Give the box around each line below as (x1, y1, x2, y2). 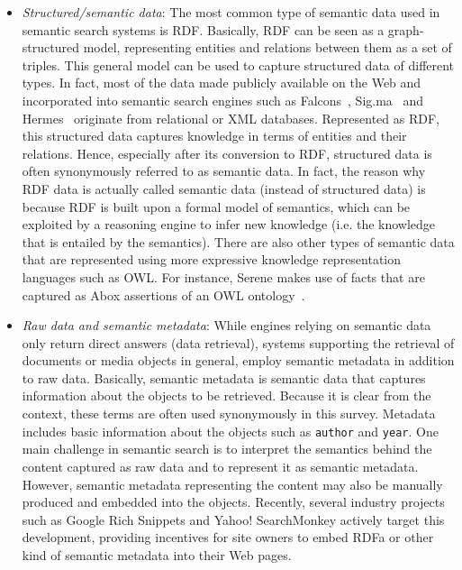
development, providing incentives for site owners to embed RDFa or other (22, 528, 434, 547)
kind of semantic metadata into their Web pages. (22, 545, 292, 564)
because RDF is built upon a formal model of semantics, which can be (22, 197, 411, 216)
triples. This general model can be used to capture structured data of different (22, 55, 455, 74)
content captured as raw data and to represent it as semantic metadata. (22, 456, 419, 475)
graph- (387, 20, 424, 39)
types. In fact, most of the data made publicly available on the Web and (22, 73, 421, 92)
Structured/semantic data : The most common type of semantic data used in (22, 3, 440, 21)
